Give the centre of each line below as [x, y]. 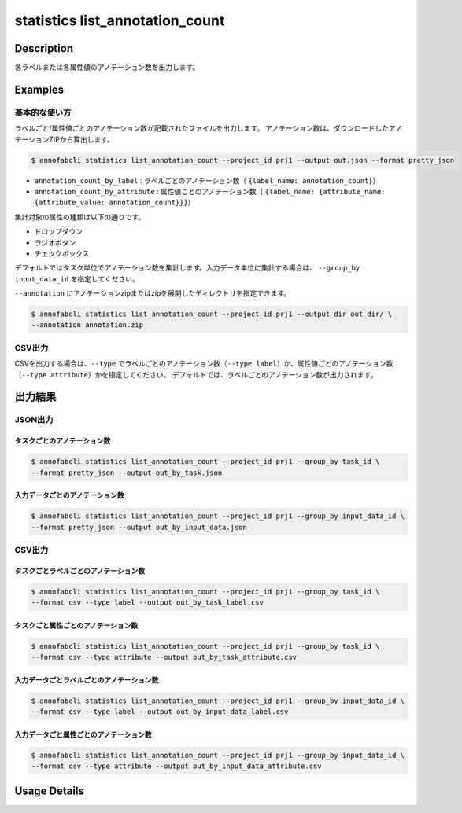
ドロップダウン [58, 231]
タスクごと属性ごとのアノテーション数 [76, 625]
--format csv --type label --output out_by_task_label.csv [147, 603]
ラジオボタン [55, 242]
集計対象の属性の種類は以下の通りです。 [80, 217]
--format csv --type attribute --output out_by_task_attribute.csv [164, 657]
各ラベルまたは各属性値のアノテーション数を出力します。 [107, 68]
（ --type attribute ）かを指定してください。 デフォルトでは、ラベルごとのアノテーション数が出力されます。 [196, 374]
